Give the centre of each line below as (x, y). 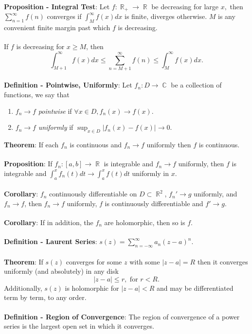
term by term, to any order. (45, 297)
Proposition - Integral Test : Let (57, 6)
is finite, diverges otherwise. (166, 16)
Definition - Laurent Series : (51, 241)
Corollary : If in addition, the (49, 222)
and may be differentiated (195, 288)
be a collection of (196, 85)
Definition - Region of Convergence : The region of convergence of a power (122, 316)
